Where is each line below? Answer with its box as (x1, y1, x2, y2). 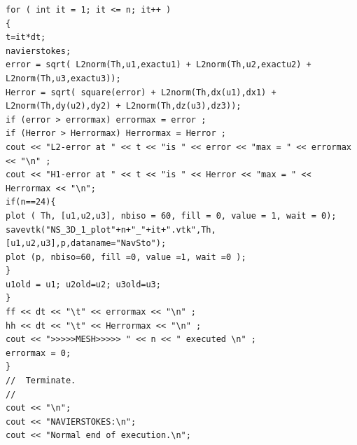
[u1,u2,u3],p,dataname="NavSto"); (6, 238, 167, 249)
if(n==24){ (6, 197, 56, 207)
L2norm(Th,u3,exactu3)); (6, 73, 121, 83)
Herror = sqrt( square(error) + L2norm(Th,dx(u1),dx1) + (6, 87, 276, 97)
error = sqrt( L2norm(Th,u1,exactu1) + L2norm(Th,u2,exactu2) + (6, 60, 311, 70)
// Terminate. (6, 376, 76, 386)
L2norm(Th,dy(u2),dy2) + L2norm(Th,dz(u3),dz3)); (6, 101, 241, 111)
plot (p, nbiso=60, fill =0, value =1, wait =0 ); (6, 252, 246, 262)
